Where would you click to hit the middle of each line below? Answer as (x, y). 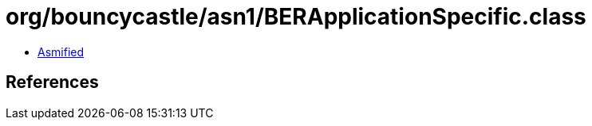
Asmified (61, 52)
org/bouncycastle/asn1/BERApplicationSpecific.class (296, 17)
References (52, 82)
